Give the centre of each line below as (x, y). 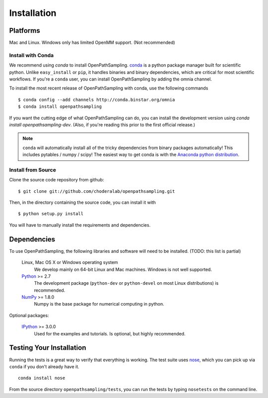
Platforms (25, 31)
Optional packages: (29, 315)
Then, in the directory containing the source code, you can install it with (83, 202)
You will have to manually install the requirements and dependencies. (80, 225)
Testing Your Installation (48, 348)
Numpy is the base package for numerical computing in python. (99, 304)
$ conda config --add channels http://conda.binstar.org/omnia (97, 100)
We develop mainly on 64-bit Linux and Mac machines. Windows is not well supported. (123, 269)
